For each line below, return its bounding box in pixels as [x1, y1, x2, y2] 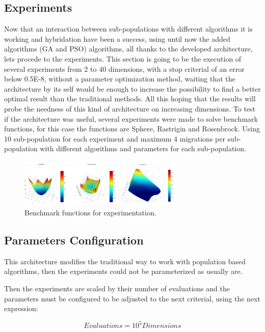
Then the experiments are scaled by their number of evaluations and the [4, 283, 230, 294]
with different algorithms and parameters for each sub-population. [40, 143, 246, 154]
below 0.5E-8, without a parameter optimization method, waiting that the [4, 73, 235, 84]
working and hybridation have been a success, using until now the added [4, 33, 230, 44]
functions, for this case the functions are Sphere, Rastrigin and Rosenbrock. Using [4, 123, 260, 134]
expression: [4, 303, 38, 314]
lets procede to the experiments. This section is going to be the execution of [4, 53, 242, 64]
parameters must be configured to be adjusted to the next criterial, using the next [4, 293, 260, 303]
